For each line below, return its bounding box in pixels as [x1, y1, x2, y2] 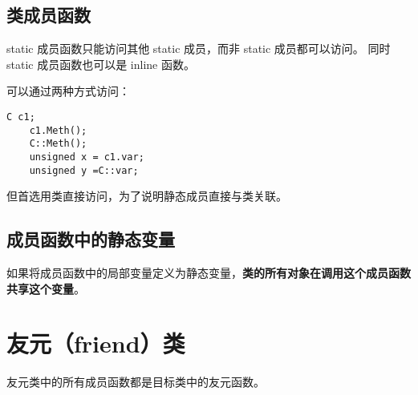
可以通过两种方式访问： [6, 83, 130, 99]
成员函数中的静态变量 [6, 227, 175, 252]
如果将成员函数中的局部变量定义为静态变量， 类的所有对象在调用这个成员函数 [6, 264, 411, 281]
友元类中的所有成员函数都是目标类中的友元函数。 [6, 373, 265, 390]
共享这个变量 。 [6, 280, 85, 296]
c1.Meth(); [29, 124, 87, 136]
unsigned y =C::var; [29, 164, 139, 176]
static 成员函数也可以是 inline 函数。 [6, 55, 195, 72]
